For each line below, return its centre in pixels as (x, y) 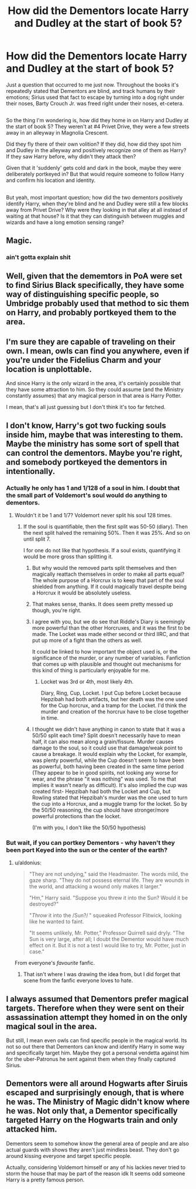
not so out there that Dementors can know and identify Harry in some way (95, 1047)
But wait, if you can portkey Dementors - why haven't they (91, 843)
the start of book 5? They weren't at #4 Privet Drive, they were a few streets (98, 126)
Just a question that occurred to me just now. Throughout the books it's (92, 85)
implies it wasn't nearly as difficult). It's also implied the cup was (110, 785)
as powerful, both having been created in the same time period (108, 766)
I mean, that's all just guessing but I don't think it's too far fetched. (86, 407)
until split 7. (37, 539)
